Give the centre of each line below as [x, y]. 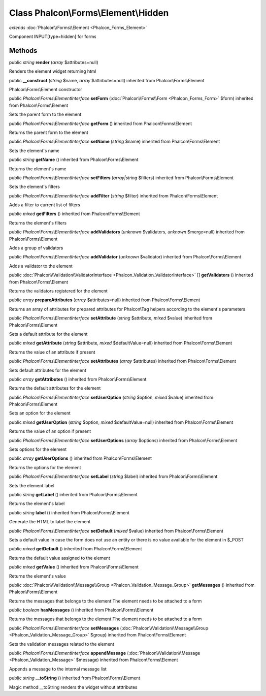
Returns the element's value [37, 576]
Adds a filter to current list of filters [45, 205]
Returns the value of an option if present [50, 431]
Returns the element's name [38, 169]
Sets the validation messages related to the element [62, 644]
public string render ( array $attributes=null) [54, 62]
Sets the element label [32, 485]
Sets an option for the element [40, 413]
